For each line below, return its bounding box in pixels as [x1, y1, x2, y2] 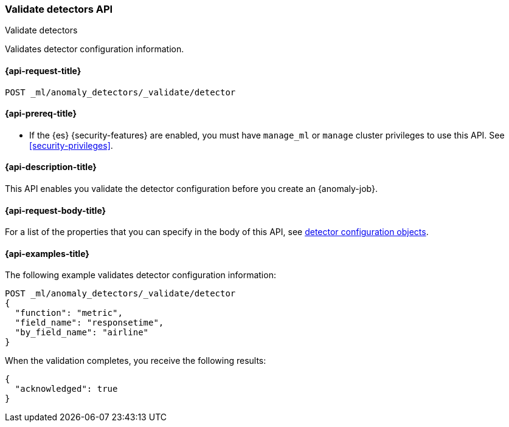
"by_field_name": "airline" [15, 327, 149, 338]
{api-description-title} [5, 162, 97, 173]
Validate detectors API [5, 3, 113, 15]
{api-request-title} [5, 65, 81, 76]
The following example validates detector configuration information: [5, 270, 276, 281]
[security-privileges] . [29, 140, 113, 151]
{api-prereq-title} [5, 108, 77, 119]
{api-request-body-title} [5, 205, 106, 216]
